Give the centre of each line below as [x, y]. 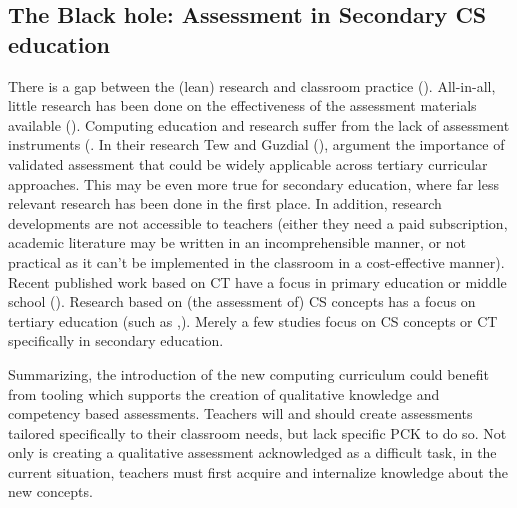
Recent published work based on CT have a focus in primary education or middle [257, 281]
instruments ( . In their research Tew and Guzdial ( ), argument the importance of [256, 144]
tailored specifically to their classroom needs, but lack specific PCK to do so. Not [257, 432]
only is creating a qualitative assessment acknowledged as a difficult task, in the [252, 452]
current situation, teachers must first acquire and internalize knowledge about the [258, 471]
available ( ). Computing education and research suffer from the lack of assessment [259, 124]
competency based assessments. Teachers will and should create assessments [240, 413]
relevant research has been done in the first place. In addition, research [225, 203]
